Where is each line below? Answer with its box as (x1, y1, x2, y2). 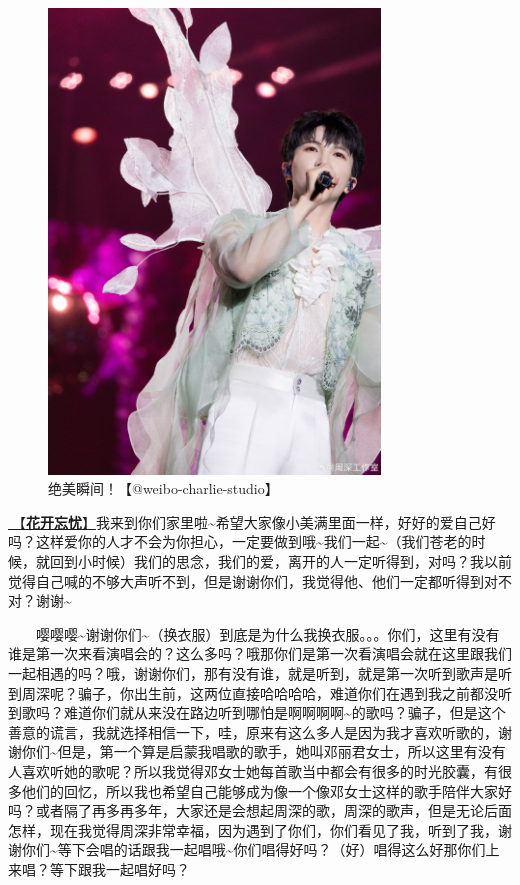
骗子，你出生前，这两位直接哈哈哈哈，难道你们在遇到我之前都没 (77, 682, 498, 703)
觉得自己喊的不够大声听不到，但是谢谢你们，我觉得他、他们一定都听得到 (8, 570, 484, 591)
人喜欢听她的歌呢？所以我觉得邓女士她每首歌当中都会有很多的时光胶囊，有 (8, 760, 498, 781)
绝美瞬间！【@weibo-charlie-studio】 (48, 478, 279, 499)
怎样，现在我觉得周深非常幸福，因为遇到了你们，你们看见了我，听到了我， (8, 819, 498, 840)
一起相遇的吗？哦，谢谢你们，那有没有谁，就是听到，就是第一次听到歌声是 (8, 663, 498, 683)
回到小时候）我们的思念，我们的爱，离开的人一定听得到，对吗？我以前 (49, 551, 512, 572)
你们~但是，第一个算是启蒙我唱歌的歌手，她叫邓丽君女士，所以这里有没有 (21, 741, 506, 762)
